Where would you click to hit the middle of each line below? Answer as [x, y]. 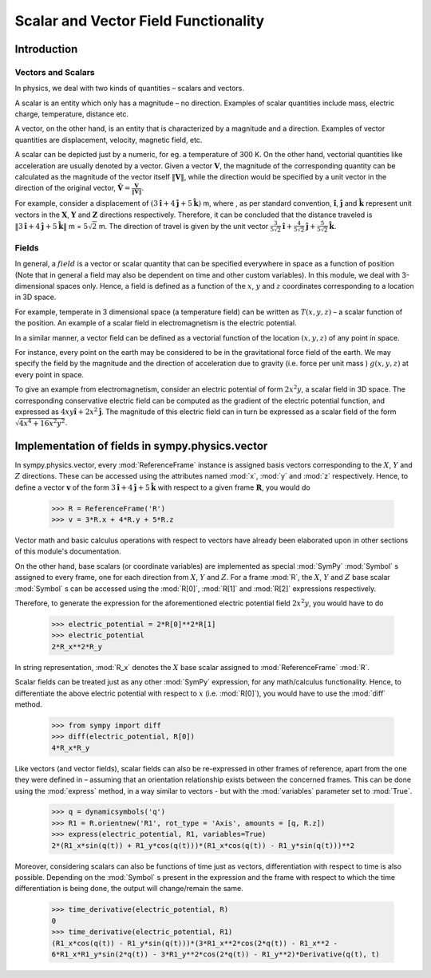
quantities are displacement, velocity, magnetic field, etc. [109, 140]
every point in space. [49, 374]
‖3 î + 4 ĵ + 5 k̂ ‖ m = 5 [51, 226]
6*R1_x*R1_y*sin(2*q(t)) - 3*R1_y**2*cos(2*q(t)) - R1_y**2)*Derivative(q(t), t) [216, 954]
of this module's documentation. [68, 551]
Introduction [46, 49]
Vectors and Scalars [55, 72]
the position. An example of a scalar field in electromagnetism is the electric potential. [156, 323]
